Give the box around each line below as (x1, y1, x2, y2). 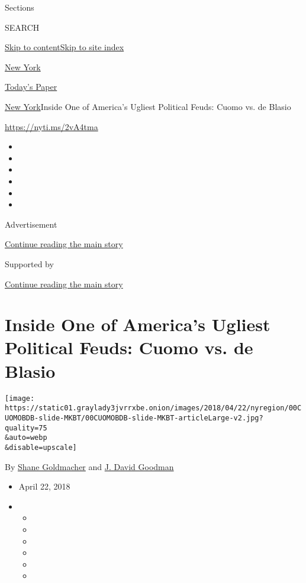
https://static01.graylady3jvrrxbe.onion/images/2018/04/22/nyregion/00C (5, 404, 302, 413)
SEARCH (5, 21, 40, 33)
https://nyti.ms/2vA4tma (5, 120, 98, 132)
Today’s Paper (5, 80, 57, 93)
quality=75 (5, 423, 47, 432)
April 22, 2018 (18, 480, 70, 493)
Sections (5, 1, 34, 13)
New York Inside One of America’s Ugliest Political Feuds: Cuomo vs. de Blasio (5, 100, 291, 112)
